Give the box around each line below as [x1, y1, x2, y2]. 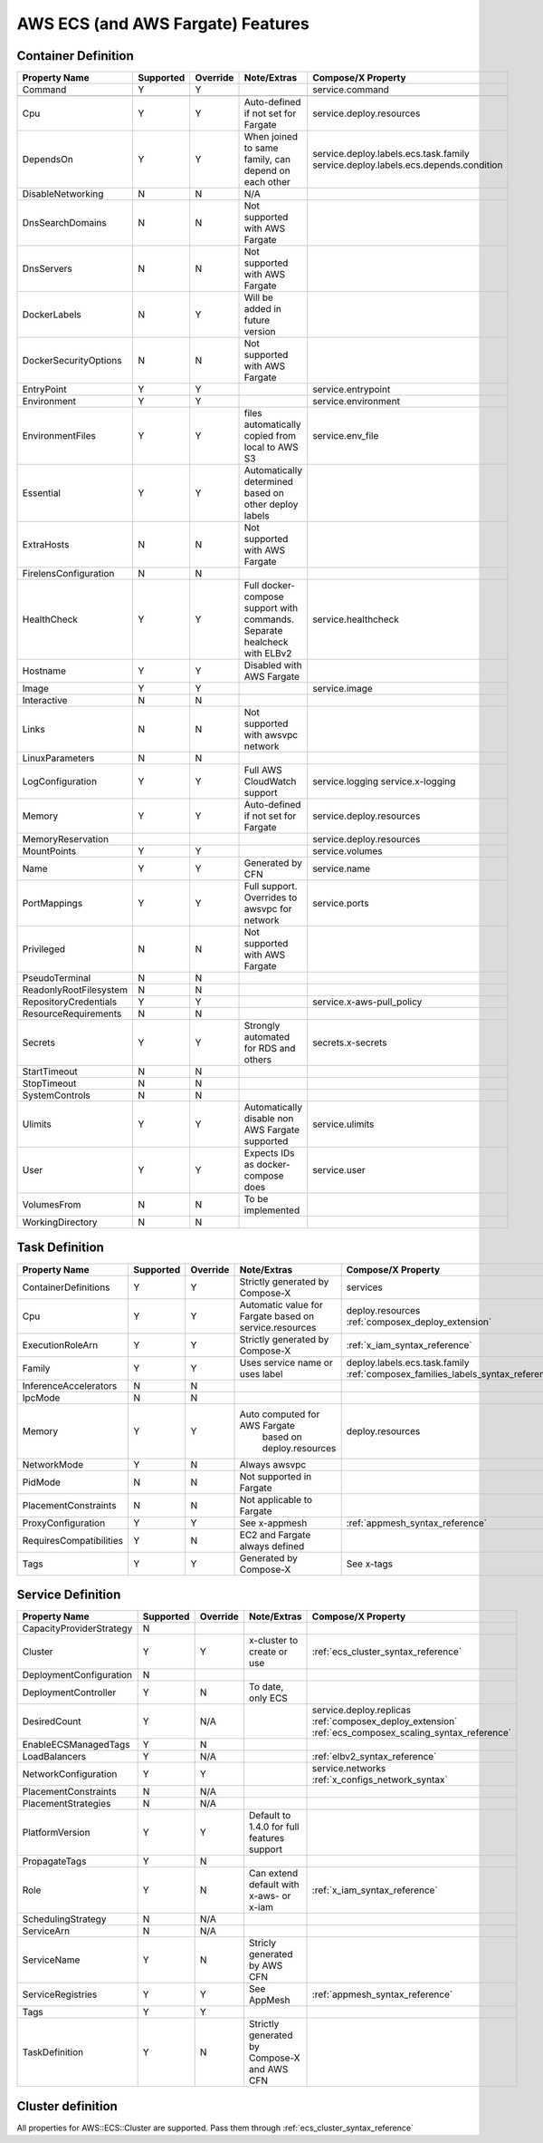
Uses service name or [239, 1356, 334, 1369]
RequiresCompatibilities [22, 1534, 124, 1547]
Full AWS [243, 764, 282, 777]
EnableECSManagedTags [22, 1739, 130, 1751]
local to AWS [243, 441, 299, 453]
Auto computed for [239, 1408, 320, 1421]
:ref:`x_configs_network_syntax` [311, 1773, 448, 1786]
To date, [249, 1681, 284, 1693]
